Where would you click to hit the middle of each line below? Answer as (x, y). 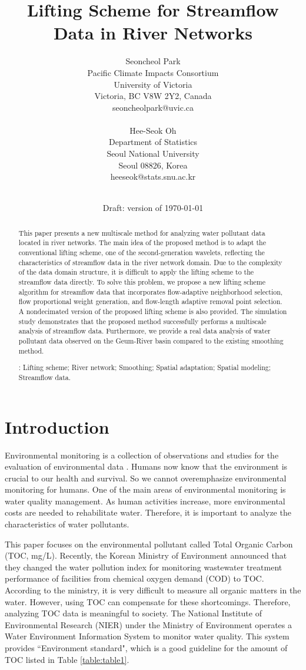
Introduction (57, 426)
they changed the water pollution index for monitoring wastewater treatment (144, 567)
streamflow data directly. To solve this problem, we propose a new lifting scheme (142, 282)
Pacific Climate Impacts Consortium (153, 72)
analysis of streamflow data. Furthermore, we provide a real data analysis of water (144, 331)
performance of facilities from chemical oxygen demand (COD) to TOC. (134, 578)
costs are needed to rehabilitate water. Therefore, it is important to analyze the (148, 512)
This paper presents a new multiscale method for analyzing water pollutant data (142, 232)
